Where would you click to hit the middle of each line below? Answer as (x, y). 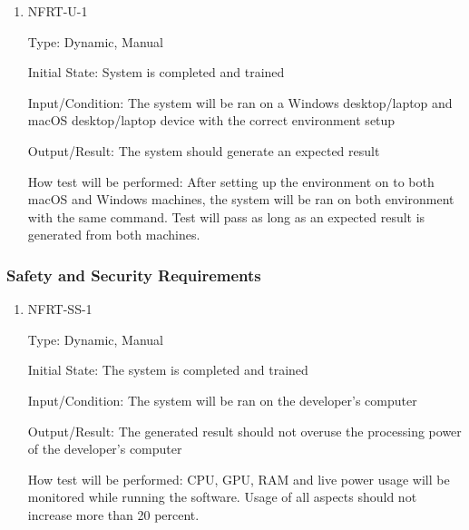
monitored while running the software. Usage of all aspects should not (222, 497)
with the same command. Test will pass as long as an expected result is (226, 216)
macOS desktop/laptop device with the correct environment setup (211, 120)
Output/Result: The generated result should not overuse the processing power (244, 431)
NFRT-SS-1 (60, 309)
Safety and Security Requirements (134, 275)
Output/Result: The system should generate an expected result (204, 150)
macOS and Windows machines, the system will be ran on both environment (241, 199)
